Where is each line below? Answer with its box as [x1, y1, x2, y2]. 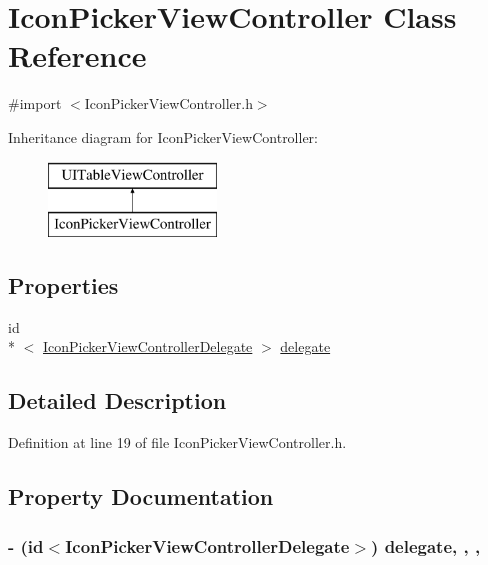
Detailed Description [8, 385, 227, 416]
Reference [8, 35, 147, 76]
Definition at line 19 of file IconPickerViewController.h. [8, 432, 347, 453]
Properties [8, 270, 119, 301]
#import [8, 93, 62, 114]
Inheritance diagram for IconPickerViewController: [8, 126, 319, 147]
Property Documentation [8, 481, 274, 512]
